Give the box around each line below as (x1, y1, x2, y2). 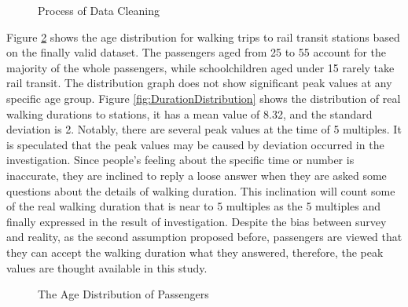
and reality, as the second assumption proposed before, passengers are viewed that (6, 228, 402, 245)
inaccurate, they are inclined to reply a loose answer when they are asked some (6, 166, 387, 183)
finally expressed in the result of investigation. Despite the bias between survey (6, 213, 387, 229)
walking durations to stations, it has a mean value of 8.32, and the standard (6, 105, 373, 122)
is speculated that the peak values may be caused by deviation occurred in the (6, 136, 384, 152)
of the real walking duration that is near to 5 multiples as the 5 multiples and (6, 198, 381, 214)
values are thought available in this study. (6, 259, 208, 276)
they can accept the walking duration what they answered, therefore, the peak (6, 243, 384, 260)
